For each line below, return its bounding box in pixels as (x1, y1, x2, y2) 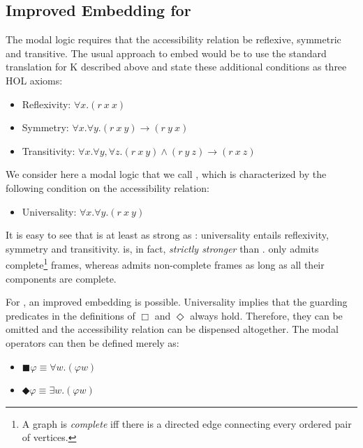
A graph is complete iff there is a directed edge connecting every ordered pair (22, 416, 352, 431)
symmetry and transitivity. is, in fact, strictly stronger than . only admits (6, 241, 319, 255)
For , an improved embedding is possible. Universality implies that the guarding (6, 294, 348, 309)
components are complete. (6, 271, 117, 285)
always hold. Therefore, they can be (190, 308, 343, 322)
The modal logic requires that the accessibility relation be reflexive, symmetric (6, 32, 341, 47)
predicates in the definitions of (6, 308, 135, 322)
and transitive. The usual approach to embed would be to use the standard (6, 45, 327, 60)
